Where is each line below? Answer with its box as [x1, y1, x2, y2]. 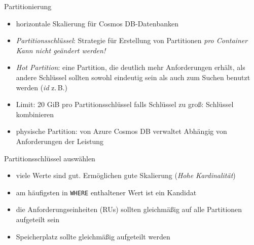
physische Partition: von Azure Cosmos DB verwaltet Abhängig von [16, 126, 227, 136]
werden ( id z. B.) [16, 82, 67, 92]
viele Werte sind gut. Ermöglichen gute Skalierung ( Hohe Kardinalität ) [16, 170, 236, 181]
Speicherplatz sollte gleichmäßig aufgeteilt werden [16, 231, 170, 241]
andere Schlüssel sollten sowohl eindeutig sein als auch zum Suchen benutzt [16, 72, 250, 82]
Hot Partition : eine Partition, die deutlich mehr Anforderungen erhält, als [16, 62, 245, 73]
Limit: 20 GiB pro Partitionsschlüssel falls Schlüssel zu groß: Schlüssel [16, 99, 234, 110]
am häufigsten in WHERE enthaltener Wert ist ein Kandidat [16, 187, 197, 197]
